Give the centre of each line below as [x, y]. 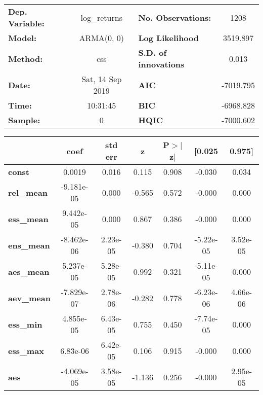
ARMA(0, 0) [102, 38]
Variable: [26, 23]
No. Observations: [175, 17]
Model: [23, 38]
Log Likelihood [169, 38]
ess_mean [28, 219]
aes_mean [29, 271]
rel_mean [28, 192]
